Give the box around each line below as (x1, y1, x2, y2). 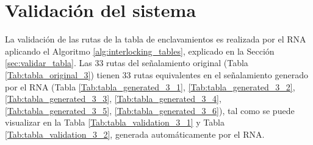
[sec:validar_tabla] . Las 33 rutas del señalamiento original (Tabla (5, 56, 248, 69)
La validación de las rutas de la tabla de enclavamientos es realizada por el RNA (5, 33, 306, 46)
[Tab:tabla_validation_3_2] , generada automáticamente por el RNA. (5, 127, 265, 140)
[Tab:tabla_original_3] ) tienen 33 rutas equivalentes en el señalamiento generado (5, 68, 308, 81)
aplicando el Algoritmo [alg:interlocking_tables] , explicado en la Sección (5, 44, 275, 57)
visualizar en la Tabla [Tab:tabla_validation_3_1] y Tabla (5, 116, 225, 129)
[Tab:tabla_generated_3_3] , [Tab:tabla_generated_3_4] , (5, 92, 221, 105)
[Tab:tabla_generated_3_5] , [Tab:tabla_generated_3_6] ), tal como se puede (5, 104, 295, 116)
